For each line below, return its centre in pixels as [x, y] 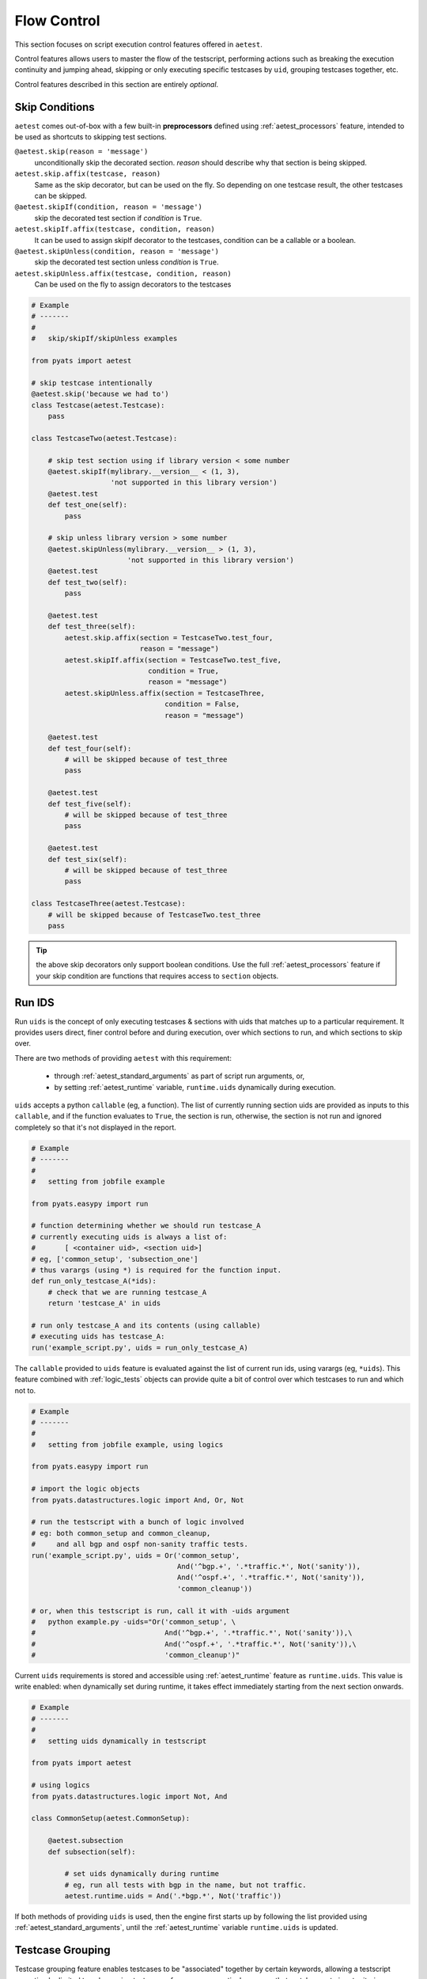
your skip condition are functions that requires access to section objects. [157, 976]
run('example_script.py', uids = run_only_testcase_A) [140, 1347]
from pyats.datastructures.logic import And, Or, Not [138, 1500]
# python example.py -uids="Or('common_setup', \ [134, 1622]
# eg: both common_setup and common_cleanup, [121, 1533]
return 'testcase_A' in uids [104, 1303]
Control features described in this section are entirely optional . [117, 84]
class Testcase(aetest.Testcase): [98, 405]
